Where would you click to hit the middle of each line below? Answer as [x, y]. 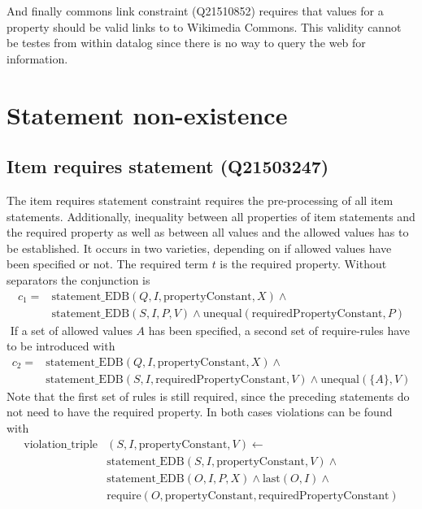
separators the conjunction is [78, 279]
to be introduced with [61, 346]
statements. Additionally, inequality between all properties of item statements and [211, 216]
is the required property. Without [303, 264]
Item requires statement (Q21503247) [168, 166]
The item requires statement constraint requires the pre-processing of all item [200, 200]
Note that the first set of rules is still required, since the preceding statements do [208, 396]
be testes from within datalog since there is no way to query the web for [186, 43]
